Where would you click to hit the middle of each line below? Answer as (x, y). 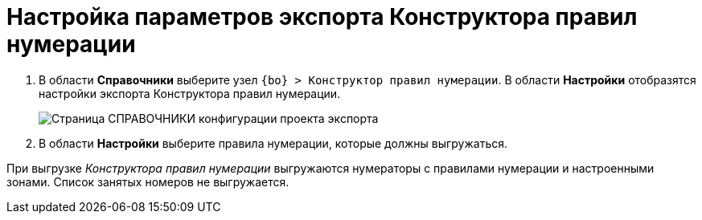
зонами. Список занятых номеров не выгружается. (148, 181)
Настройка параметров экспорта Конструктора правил (322, 17)
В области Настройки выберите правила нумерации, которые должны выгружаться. (273, 143)
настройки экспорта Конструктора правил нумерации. (190, 93)
